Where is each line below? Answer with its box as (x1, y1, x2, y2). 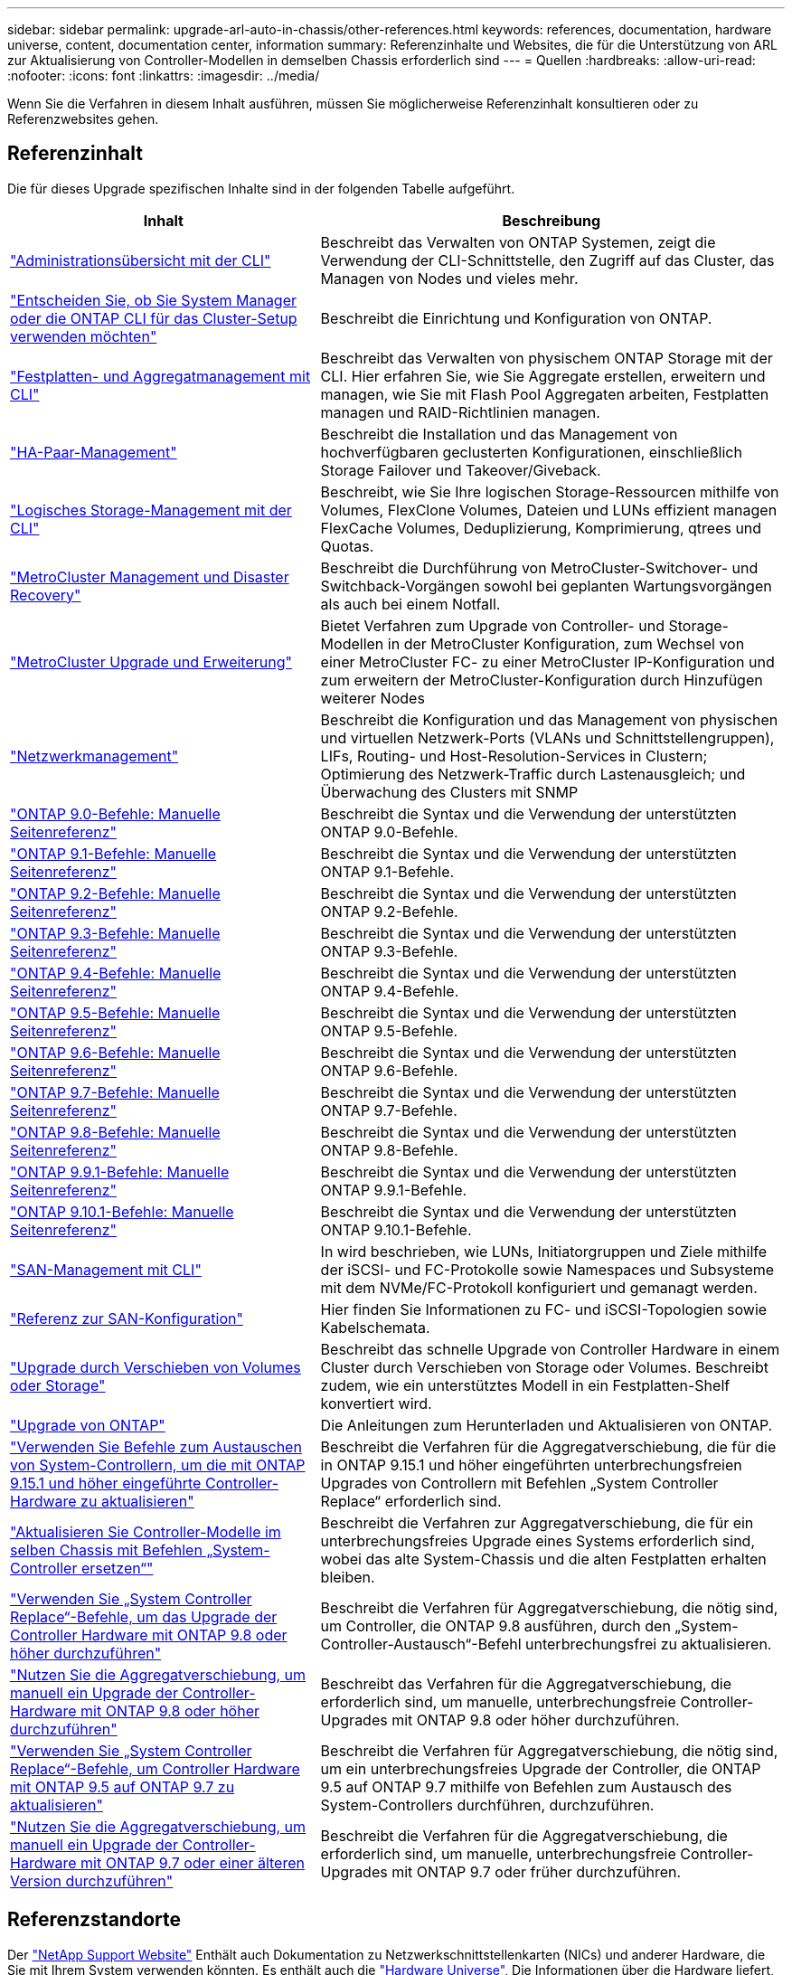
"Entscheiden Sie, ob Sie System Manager (10, 290, 297, 309)
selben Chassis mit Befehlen (10, 1540, 203, 1559)
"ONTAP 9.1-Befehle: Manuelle (10, 844, 217, 863)
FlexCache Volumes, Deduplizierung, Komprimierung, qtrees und (320, 518, 762, 537)
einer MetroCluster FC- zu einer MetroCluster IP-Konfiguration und (320, 652, 775, 671)
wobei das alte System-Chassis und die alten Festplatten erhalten (320, 1549, 767, 1568)
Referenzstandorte (7, 1908, 182, 1932)
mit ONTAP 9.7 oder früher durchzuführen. (391, 1862, 682, 1881)
